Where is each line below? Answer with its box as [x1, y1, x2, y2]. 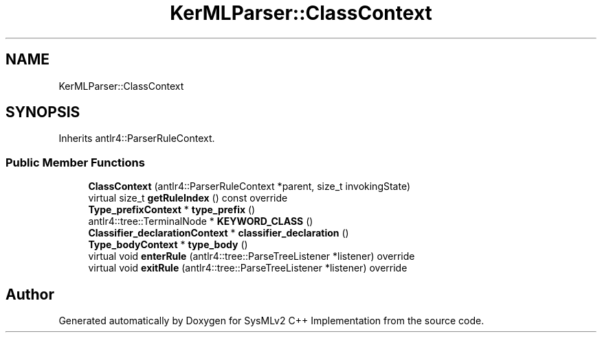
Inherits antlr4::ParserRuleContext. [58, 132, 215, 145]
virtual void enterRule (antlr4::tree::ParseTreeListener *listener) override [88, 250, 415, 263]
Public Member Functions [5, 155, 145, 169]
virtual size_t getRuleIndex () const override [88, 192, 288, 204]
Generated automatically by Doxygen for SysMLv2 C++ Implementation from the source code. [58, 315, 484, 327]
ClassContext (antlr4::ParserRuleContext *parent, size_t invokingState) [88, 180, 411, 193]
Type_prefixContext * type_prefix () [88, 204, 256, 216]
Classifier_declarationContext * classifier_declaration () [88, 227, 349, 239]
